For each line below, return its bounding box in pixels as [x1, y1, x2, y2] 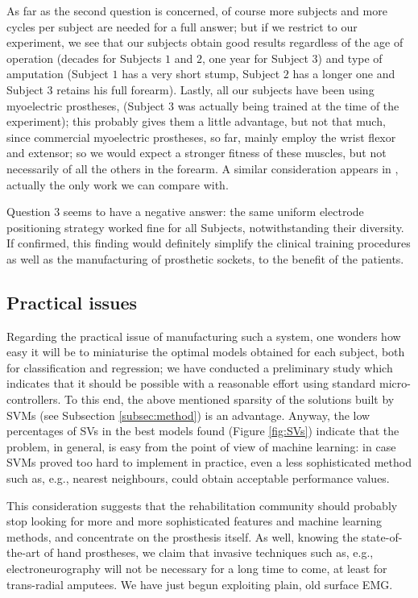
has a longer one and [292, 65, 395, 82]
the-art [6, 544, 41, 561]
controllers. [6, 391, 61, 408]
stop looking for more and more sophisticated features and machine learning [6, 513, 383, 529]
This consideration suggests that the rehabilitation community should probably [6, 496, 398, 513]
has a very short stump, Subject [122, 65, 280, 82]
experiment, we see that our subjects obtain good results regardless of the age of [6, 34, 404, 51]
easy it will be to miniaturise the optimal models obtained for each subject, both [6, 343, 405, 360]
